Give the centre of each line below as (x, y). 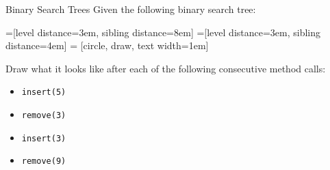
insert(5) (44, 93)
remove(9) (44, 161)
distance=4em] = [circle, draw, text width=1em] (107, 45)
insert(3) (44, 138)
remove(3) (44, 116)
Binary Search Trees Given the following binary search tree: (131, 9)
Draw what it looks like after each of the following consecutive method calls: (166, 68)
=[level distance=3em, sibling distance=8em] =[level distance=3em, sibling (163, 32)
